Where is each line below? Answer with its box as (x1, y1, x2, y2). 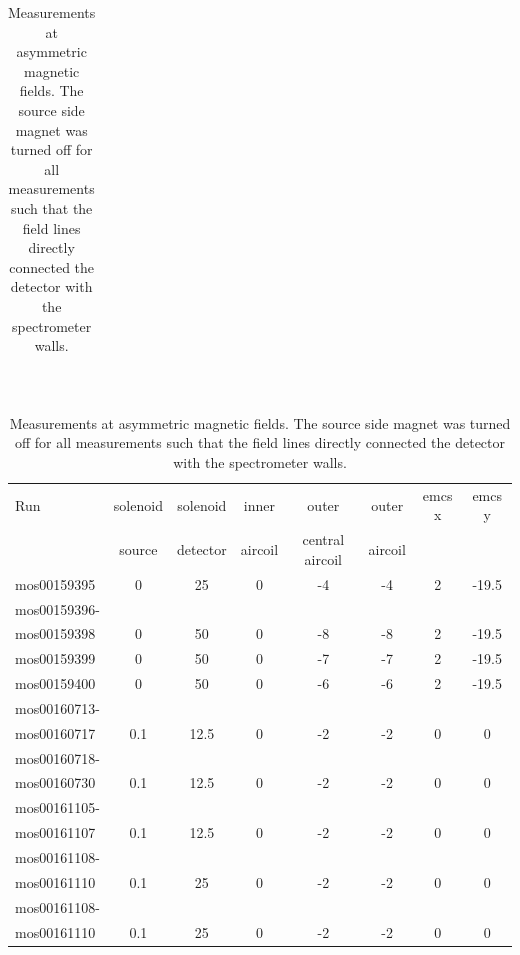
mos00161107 (15, 822, 96, 843)
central (302, 529, 345, 550)
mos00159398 (15, 623, 96, 644)
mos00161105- (15, 797, 100, 818)
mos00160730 (15, 772, 96, 793)
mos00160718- (15, 747, 100, 768)
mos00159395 (15, 573, 96, 594)
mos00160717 (15, 722, 96, 743)
